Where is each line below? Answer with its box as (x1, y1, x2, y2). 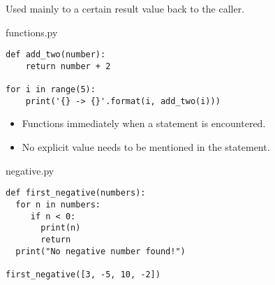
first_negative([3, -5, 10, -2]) (6, 269, 161, 279)
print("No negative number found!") (15, 246, 186, 256)
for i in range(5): (6, 85, 96, 95)
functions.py (6, 24, 58, 39)
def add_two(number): (6, 50, 106, 60)
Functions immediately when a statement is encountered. (22, 116, 266, 131)
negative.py (6, 163, 54, 177)
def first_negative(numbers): (6, 188, 146, 198)
